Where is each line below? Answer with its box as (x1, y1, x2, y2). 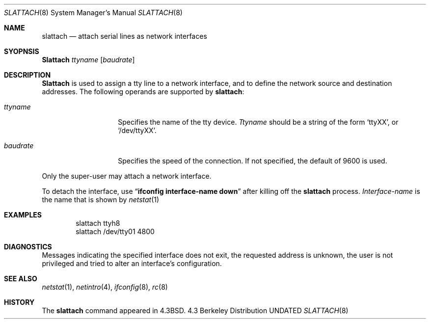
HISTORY (4, 298, 35, 306)
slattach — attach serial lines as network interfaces (42, 32, 207, 40)
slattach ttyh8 (76, 219, 120, 227)
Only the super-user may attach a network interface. (42, 172, 212, 180)
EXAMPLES (4, 211, 42, 219)
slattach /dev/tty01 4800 (76, 227, 155, 236)
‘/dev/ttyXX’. (118, 126, 157, 135)
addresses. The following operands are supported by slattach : (42, 87, 244, 96)
